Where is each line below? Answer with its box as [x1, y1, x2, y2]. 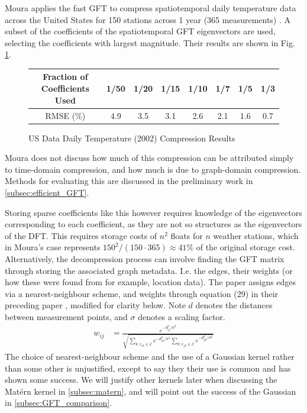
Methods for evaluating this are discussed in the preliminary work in [5, 175, 253, 187]
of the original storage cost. [196, 241, 295, 253]
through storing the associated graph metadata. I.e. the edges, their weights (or [5, 264, 293, 276]
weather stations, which [213, 229, 299, 241]
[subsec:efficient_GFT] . [5, 186, 89, 198]
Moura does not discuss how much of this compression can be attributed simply [5, 151, 294, 164]
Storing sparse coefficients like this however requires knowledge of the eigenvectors [5, 206, 302, 218]
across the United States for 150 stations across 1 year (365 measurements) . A [5, 13, 291, 25]
